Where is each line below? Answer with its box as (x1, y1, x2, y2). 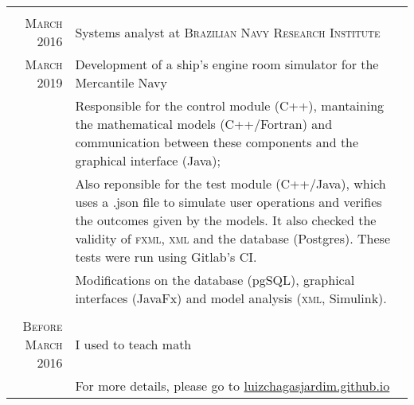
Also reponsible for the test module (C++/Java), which (75, 174, 386, 193)
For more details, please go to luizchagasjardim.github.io (75, 376, 390, 395)
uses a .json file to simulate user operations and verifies (75, 193, 382, 211)
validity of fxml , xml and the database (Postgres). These (75, 229, 390, 247)
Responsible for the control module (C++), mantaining (75, 96, 385, 115)
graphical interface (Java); (75, 151, 221, 169)
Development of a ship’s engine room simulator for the (75, 55, 379, 73)
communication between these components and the (75, 133, 359, 151)
